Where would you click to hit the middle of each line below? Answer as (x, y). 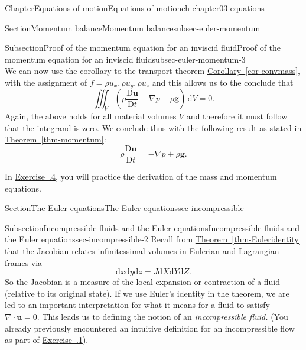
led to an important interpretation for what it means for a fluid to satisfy (137, 305)
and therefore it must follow (237, 116)
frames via (24, 262)
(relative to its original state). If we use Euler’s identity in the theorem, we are (147, 293)
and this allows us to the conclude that (223, 82)
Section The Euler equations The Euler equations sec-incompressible (124, 208)
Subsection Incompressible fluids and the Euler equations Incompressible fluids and (152, 227)
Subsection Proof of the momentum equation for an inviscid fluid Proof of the (143, 48)
